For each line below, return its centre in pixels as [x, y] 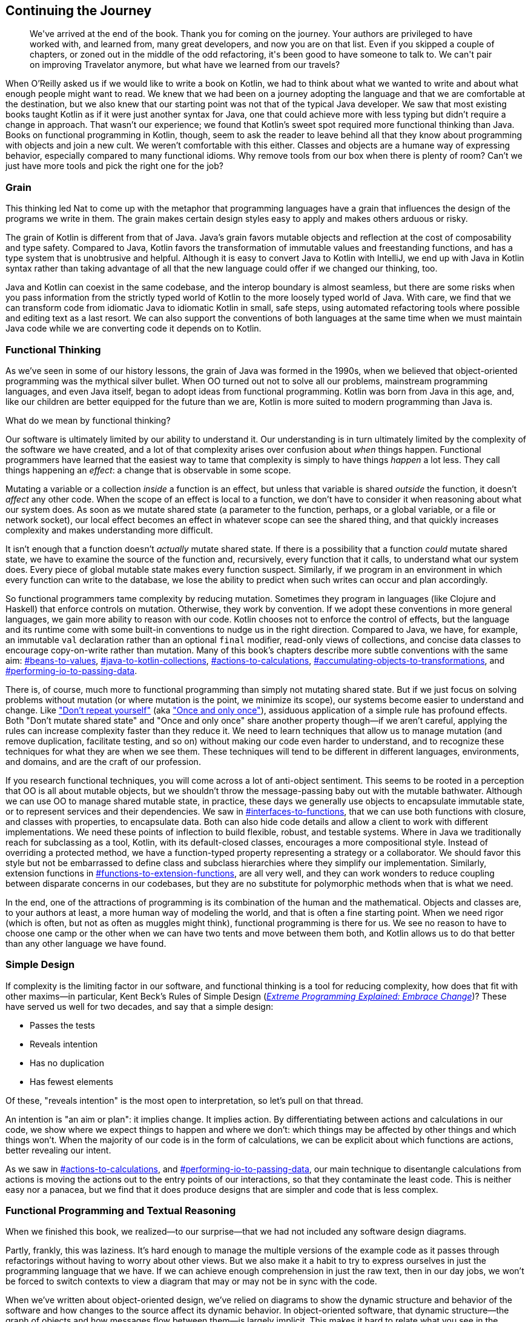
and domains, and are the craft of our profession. [103, 761]
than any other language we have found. [86, 943]
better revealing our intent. [58, 1150]
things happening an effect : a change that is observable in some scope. [148, 470]
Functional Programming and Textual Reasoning [121, 1211]
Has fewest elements [71, 1081]
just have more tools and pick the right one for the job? [114, 166]
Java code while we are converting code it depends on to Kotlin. [134, 329]
